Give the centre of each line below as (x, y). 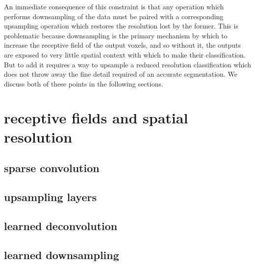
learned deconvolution (61, 225)
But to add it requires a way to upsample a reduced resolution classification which (127, 64)
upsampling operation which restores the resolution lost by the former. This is (121, 26)
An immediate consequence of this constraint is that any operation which (114, 6)
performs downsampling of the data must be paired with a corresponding (114, 16)
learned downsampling (62, 254)
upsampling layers (50, 197)
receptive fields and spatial (96, 117)
